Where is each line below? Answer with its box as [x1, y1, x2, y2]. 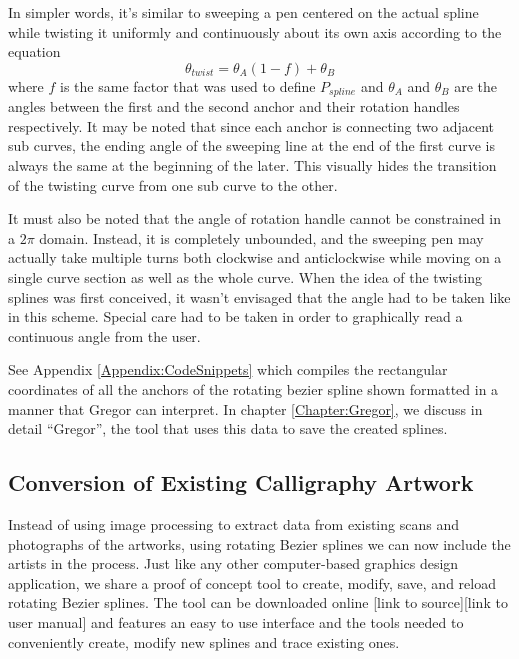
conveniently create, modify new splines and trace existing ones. [8, 631, 400, 652]
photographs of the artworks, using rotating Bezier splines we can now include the [8, 533, 511, 554]
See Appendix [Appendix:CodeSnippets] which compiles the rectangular [8, 359, 448, 380]
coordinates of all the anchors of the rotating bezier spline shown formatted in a [8, 378, 499, 399]
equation [8, 41, 61, 62]
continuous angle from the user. [8, 325, 201, 346]
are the [454, 75, 498, 96]
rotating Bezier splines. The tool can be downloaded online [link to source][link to [8, 592, 508, 613]
